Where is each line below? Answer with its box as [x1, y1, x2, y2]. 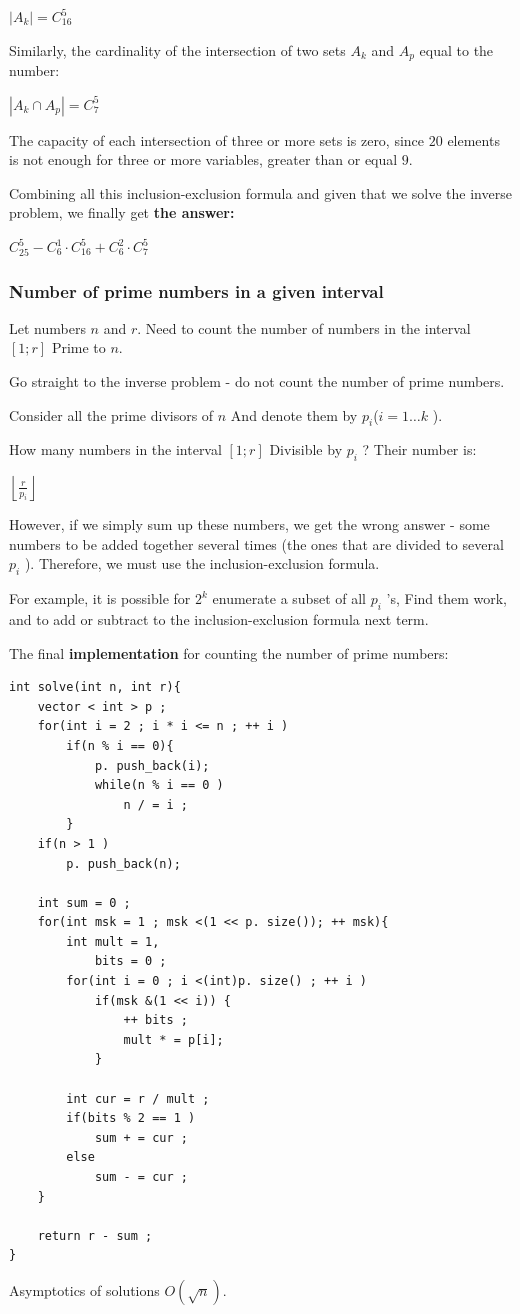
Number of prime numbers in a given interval [9, 278, 384, 303]
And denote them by [230, 404, 358, 425]
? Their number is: [362, 439, 477, 460]
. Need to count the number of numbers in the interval [137, 317, 471, 338]
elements [447, 129, 500, 150]
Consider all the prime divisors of [9, 404, 214, 425]
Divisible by [269, 439, 343, 460]
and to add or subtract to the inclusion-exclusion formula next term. [9, 608, 429, 629]
